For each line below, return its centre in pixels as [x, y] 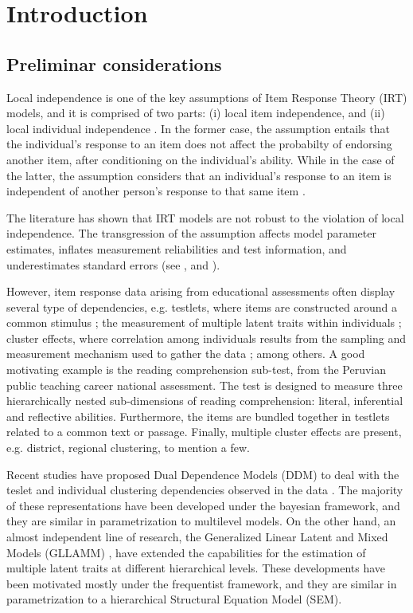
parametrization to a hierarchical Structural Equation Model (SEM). [174, 599]
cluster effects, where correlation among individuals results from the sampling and [206, 338]
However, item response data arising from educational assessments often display [201, 291]
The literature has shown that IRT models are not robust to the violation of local [205, 217]
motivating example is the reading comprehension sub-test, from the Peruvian [197, 369]
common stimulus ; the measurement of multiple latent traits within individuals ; [204, 322]
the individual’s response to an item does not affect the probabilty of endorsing [199, 144]
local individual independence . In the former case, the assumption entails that [198, 128]
